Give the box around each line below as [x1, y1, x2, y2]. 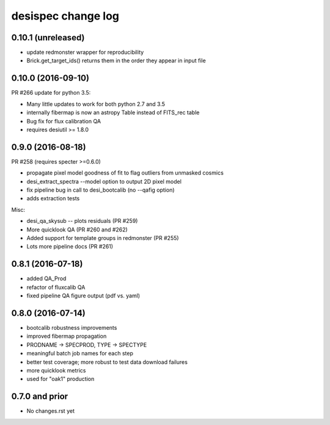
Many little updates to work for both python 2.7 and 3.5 [26, 100, 165, 107]
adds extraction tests [26, 195, 80, 202]
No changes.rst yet [26, 407, 75, 415]
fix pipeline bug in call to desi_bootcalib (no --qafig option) [26, 186, 175, 194]
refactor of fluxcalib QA [26, 283, 86, 291]
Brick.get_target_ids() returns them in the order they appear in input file [26, 57, 206, 64]
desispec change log [11, 9, 119, 23]
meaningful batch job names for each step [26, 350, 134, 357]
